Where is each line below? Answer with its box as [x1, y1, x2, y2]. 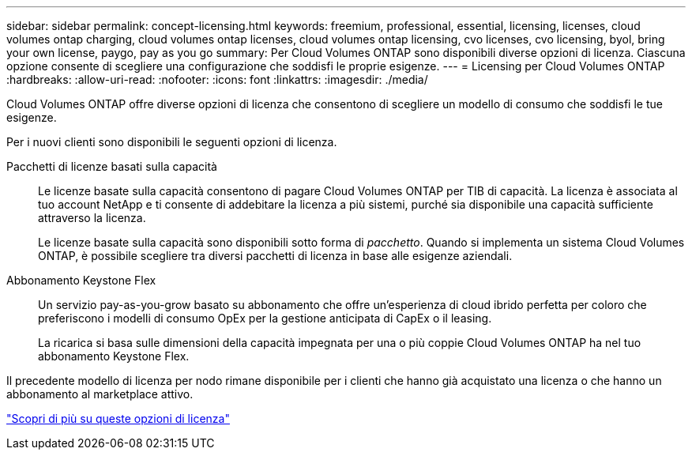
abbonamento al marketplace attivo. [6, 387, 194, 401]
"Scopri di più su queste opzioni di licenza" [6, 412, 230, 425]
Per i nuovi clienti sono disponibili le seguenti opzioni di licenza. [6, 135, 337, 149]
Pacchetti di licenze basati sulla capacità [6, 160, 217, 173]
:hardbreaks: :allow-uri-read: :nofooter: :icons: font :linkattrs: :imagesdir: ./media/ [6, 73, 428, 86]
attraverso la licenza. [38, 211, 146, 224]
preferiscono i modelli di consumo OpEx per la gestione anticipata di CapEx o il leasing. [38, 311, 492, 325]
